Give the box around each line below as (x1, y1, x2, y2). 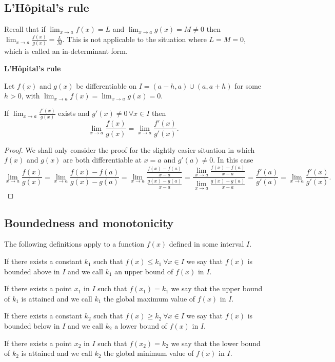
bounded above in (4, 266, 60, 276)
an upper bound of (114, 266, 173, 276)
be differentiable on (76, 80, 137, 91)
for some (234, 80, 262, 91)
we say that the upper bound (171, 283, 263, 294)
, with (21, 90, 40, 101)
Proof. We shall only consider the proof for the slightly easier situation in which (4, 144, 255, 155)
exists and (58, 108, 90, 118)
